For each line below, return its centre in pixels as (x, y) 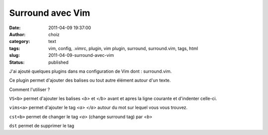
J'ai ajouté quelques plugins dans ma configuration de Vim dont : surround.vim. (91, 71)
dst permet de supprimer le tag (42, 126)
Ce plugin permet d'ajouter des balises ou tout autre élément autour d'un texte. (90, 80)
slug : (14, 55)
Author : (17, 34)
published (59, 62)
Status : (17, 62)
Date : (15, 28)
